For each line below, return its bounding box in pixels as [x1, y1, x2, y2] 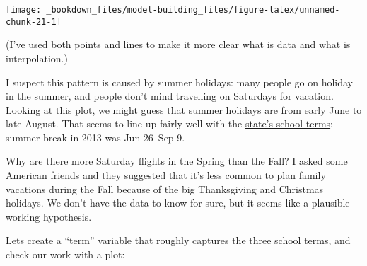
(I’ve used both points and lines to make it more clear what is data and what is [6, 37, 351, 52]
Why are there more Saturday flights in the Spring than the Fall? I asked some [6, 154, 348, 168]
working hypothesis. [6, 209, 92, 224]
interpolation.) [6, 50, 68, 65]
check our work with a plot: [6, 247, 125, 262]
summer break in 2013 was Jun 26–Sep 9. [6, 129, 185, 144]
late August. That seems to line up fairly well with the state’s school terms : [6, 116, 333, 131]
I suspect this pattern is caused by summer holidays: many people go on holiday [6, 74, 353, 89]
